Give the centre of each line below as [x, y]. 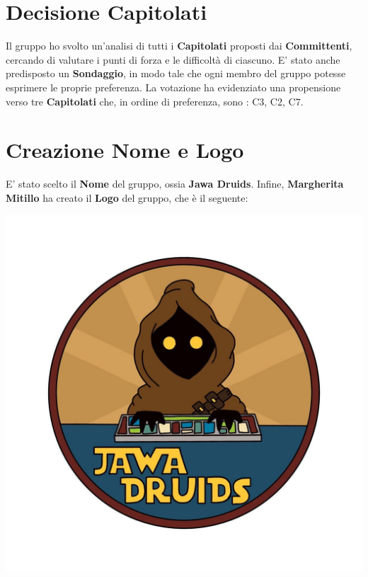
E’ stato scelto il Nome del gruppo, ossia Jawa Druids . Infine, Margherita [175, 184]
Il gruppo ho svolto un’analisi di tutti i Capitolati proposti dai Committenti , [179, 46]
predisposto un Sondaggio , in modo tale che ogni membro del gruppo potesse [176, 73]
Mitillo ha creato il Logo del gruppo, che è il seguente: [127, 197]
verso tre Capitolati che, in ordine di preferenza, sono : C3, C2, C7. [155, 101]
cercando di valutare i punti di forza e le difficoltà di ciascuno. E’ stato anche [173, 59]
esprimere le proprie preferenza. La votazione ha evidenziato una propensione [173, 87]
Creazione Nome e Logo [125, 150]
